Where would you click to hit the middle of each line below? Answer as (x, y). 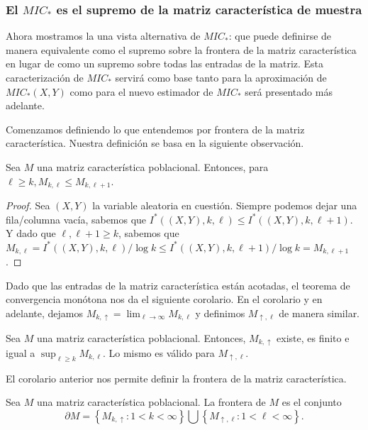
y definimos (220, 313)
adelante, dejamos (44, 313)
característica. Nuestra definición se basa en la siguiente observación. (155, 143)
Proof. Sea (28, 205)
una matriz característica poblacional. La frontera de (151, 402)
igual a (21, 352)
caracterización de (45, 77)
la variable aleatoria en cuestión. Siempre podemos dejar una (225, 205)
